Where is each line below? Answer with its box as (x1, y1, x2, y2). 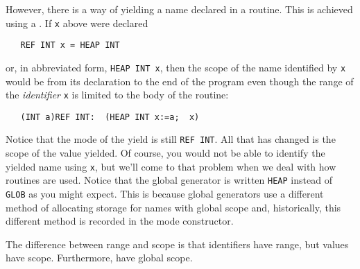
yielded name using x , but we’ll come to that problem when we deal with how (6, 159, 336, 173)
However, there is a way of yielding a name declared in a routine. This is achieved (6, 2, 353, 16)
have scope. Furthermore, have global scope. (6, 250, 193, 265)
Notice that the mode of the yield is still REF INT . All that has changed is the (6, 132, 336, 146)
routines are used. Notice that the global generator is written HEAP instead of (6, 173, 332, 187)
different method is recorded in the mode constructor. (6, 214, 234, 228)
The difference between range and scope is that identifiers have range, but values (6, 236, 349, 251)
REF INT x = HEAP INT (20, 40, 120, 51)
